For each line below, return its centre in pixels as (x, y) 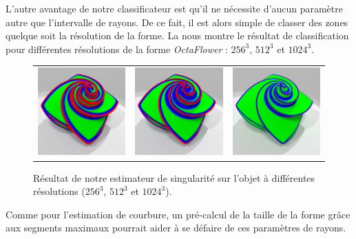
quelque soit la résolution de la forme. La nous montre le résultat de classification (177, 35)
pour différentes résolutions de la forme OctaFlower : (117, 49)
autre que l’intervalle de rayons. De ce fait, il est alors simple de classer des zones (177, 22)
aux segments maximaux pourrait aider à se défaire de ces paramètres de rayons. (176, 228)
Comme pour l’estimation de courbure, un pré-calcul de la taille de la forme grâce (178, 214)
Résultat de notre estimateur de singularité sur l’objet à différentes (174, 177)
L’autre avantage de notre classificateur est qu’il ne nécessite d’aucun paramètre (174, 8)
